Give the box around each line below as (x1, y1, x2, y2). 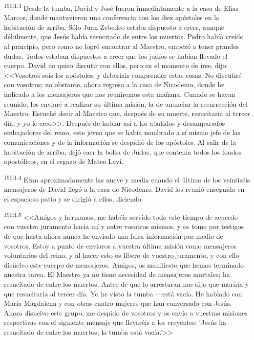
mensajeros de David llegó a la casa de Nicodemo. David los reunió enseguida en (4, 184, 245, 194)
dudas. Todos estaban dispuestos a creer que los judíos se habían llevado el (4, 50, 228, 61)
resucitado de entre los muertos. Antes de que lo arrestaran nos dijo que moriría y (4, 279, 249, 289)
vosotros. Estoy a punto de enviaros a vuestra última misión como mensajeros (4, 240, 237, 250)
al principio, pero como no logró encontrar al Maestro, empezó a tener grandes (4, 41, 239, 51)
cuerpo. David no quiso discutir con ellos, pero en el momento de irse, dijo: (4, 60, 228, 70)
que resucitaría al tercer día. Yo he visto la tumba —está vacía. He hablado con (4, 288, 242, 298)
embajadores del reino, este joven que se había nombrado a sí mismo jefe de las (4, 127, 240, 137)
